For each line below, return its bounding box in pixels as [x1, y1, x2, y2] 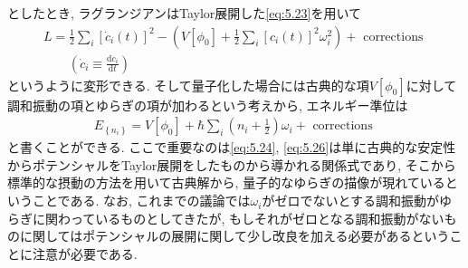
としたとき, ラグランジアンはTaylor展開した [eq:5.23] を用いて [7, 4, 362, 22]
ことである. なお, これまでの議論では [32, 191, 251, 210]
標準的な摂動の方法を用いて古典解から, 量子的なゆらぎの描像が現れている [7, 173, 445, 192]
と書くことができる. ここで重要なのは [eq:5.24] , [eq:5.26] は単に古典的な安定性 [7, 138, 456, 157]
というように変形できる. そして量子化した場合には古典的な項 [7, 75, 369, 94]
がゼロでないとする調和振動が [262, 191, 440, 210]
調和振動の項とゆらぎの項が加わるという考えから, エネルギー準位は [7, 95, 408, 114]
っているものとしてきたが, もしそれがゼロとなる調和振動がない [70, 208, 444, 227]
